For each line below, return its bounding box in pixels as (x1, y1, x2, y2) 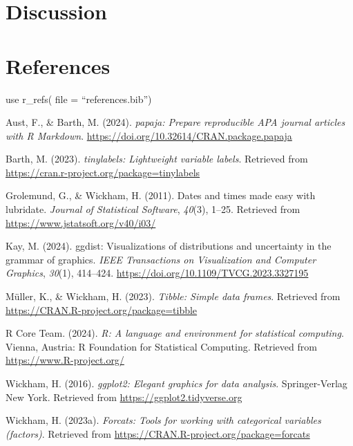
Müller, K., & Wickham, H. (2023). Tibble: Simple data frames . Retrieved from (6, 289, 341, 304)
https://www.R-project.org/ (6, 353, 124, 367)
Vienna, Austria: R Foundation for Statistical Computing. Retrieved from (6, 339, 317, 353)
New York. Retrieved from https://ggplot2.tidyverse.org (6, 389, 242, 404)
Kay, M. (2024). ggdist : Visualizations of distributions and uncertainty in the (6, 239, 332, 253)
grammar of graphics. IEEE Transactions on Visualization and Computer (6, 252, 316, 266)
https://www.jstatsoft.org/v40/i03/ (6, 215, 156, 230)
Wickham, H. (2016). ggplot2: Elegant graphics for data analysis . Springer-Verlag (6, 376, 347, 390)
